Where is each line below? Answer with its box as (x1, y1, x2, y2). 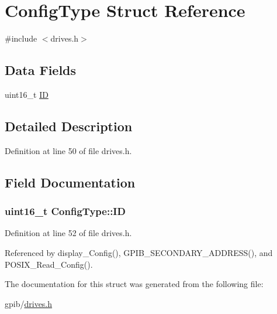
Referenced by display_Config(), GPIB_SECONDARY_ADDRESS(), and (5, 246, 273, 258)
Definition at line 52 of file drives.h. (5, 227, 132, 239)
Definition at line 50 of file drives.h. (5, 144, 132, 156)
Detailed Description (5, 117, 133, 135)
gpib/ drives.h (5, 297, 53, 309)
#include (5, 32, 37, 45)
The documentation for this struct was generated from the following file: (5, 278, 264, 290)
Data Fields (5, 61, 77, 79)
